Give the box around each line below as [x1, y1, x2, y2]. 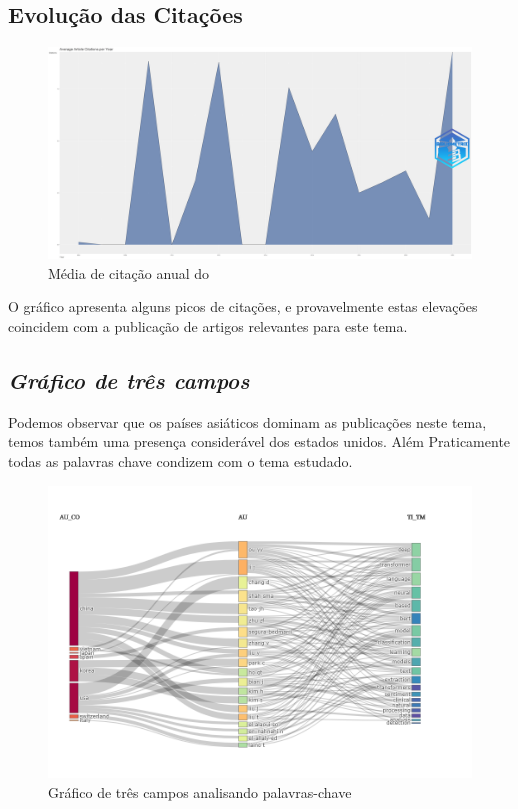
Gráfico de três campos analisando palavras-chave [48, 781, 352, 802]
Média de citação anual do [48, 262, 209, 283]
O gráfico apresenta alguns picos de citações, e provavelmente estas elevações [8, 296, 478, 317]
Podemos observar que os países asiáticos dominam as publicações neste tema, [8, 411, 487, 432]
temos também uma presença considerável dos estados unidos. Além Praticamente [8, 431, 511, 452]
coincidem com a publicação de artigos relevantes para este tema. [8, 315, 408, 336]
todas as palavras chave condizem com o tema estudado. [8, 450, 353, 471]
